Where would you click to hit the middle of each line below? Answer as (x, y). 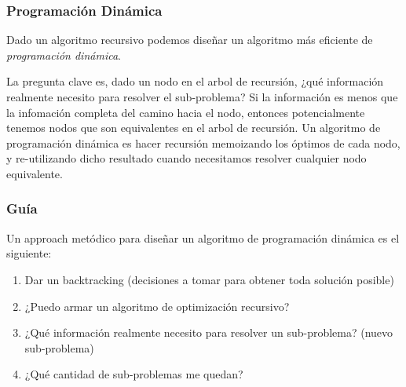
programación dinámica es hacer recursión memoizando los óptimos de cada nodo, (203, 142)
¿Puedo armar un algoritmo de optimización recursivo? (157, 306)
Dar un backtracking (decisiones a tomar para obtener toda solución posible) (209, 279)
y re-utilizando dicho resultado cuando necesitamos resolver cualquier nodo (187, 158)
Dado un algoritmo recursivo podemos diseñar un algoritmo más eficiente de (190, 40)
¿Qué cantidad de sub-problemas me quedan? (134, 374)
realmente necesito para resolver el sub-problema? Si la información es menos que (202, 97)
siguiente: (29, 253)
